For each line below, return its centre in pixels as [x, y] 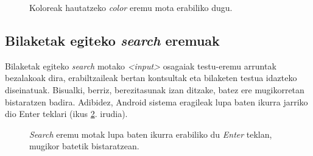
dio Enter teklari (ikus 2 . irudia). [66, 114]
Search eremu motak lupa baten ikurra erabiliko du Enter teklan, [151, 134]
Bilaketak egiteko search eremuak [112, 40]
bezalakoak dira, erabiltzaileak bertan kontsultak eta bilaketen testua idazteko [151, 78]
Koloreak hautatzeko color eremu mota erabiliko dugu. [131, 7]
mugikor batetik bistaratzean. [84, 146]
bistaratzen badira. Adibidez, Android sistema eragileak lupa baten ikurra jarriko [156, 101]
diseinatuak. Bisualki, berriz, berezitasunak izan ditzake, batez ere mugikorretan [155, 89]
